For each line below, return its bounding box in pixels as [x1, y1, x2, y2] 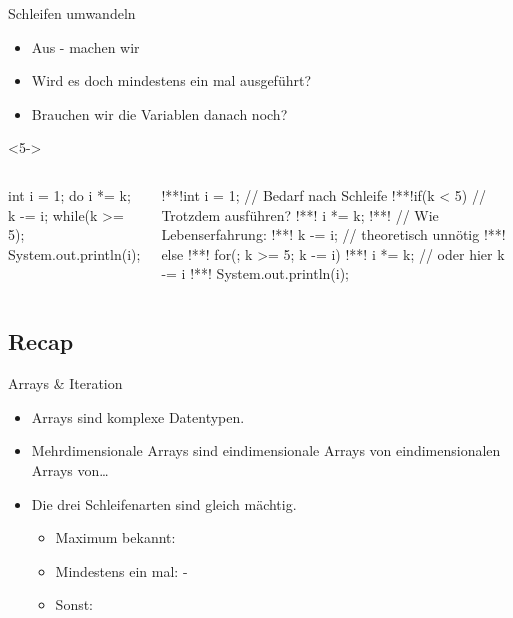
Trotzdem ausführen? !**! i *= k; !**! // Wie [161, 204, 439, 225]
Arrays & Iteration [8, 373, 123, 394]
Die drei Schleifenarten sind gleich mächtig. [31, 493, 297, 514]
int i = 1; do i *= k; [8, 184, 131, 205]
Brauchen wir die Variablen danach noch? [31, 103, 288, 124]
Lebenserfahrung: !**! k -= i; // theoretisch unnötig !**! [161, 224, 506, 245]
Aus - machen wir [31, 36, 140, 57]
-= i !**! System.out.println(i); [161, 263, 349, 284]
